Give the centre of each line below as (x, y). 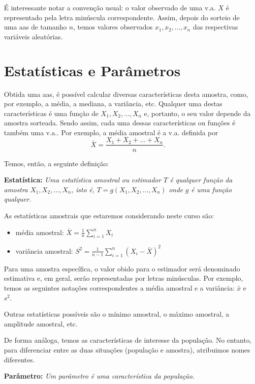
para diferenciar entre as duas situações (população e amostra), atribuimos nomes (127, 349)
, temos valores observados (113, 27)
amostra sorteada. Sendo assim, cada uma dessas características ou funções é (120, 123)
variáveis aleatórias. (33, 36)
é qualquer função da (201, 180)
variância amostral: (44, 251)
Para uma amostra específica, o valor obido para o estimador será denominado (122, 268)
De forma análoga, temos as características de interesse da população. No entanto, (128, 340)
